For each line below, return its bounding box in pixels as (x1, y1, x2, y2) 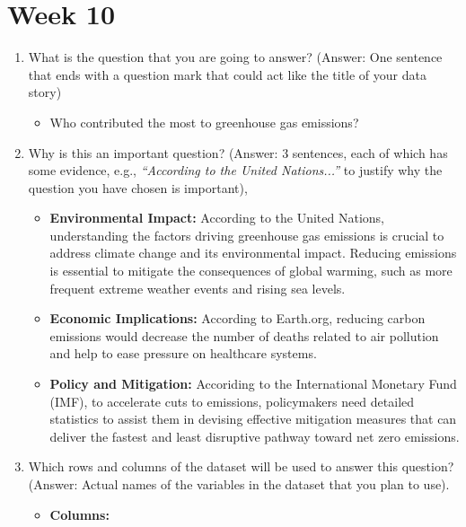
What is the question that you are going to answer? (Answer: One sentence (28, 48, 443, 66)
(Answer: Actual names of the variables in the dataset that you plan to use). (28, 475, 450, 493)
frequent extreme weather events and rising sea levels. (49, 278, 346, 297)
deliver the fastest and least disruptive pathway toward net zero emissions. (49, 426, 460, 445)
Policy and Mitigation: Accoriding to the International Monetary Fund (49, 374, 457, 393)
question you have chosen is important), (28, 178, 248, 197)
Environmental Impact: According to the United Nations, (49, 208, 384, 227)
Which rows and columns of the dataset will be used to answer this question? (28, 457, 454, 476)
